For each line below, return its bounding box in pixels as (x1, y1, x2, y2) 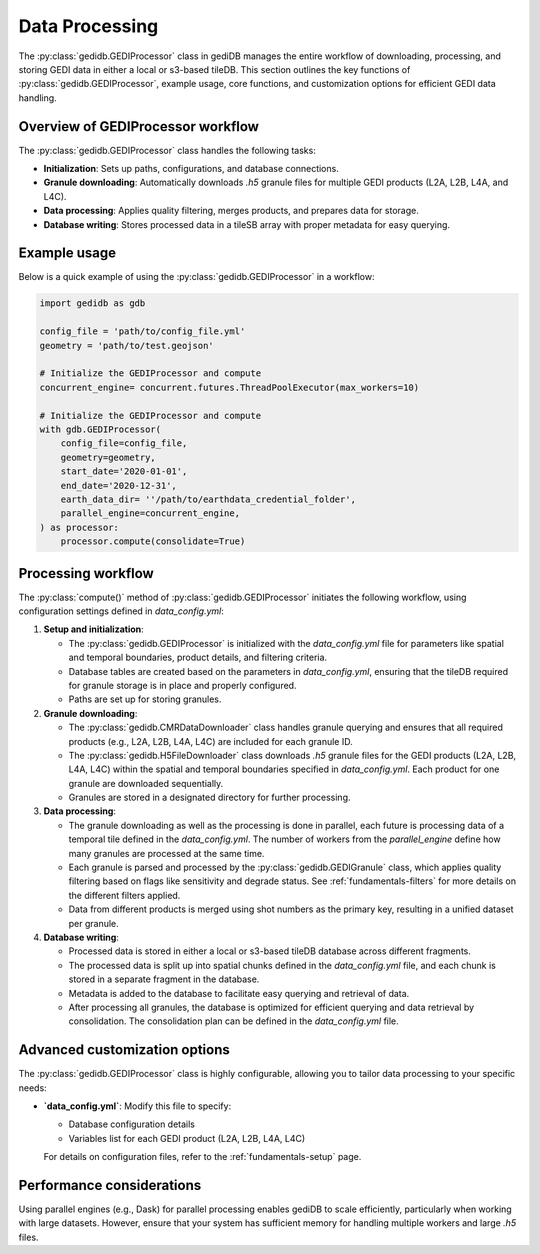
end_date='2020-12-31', (60, 480, 177, 491)
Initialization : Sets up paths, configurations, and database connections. (43, 163, 339, 175)
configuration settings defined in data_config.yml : (18, 605, 225, 617)
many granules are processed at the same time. (68, 847, 265, 859)
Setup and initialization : (43, 623, 144, 635)
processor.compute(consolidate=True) (60, 536, 246, 547)
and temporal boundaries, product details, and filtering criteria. (68, 651, 328, 664)
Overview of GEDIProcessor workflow (18, 118, 260, 135)
